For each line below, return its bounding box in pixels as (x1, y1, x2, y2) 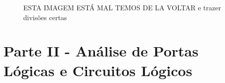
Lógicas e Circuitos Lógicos (3, 60, 192, 80)
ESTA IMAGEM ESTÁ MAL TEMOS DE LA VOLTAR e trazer (23, 2, 221, 12)
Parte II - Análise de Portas (3, 41, 199, 61)
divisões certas (23, 12, 67, 22)
